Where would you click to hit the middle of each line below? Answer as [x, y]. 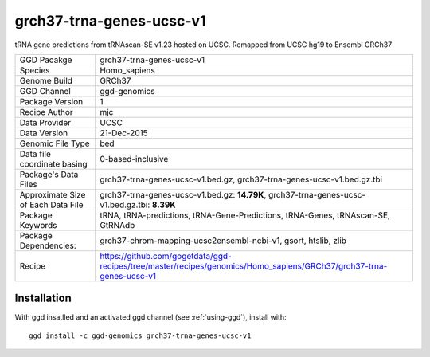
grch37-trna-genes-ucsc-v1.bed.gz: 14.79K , [183, 194]
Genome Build [46, 80]
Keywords [38, 225]
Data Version [44, 133]
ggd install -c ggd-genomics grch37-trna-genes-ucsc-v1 [140, 335]
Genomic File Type [55, 143]
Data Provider [45, 122]
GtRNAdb [117, 225]
